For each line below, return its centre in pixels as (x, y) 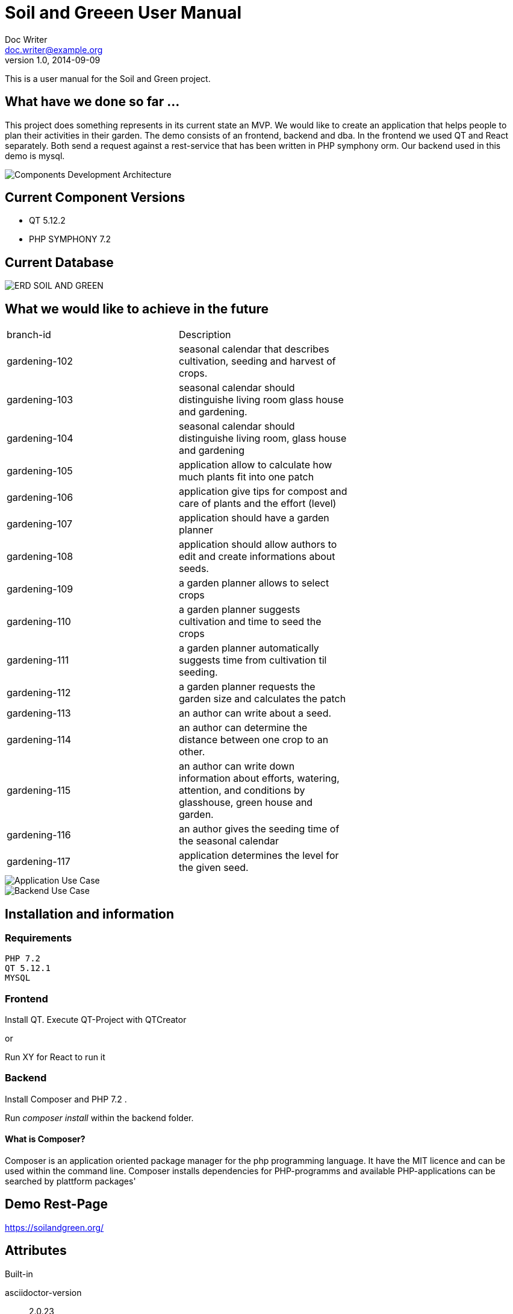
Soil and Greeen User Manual (123, 13)
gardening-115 (39, 791)
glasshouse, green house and (246, 803)
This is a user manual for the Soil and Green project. (108, 78)
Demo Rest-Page (56, 1204)
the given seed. (213, 868)
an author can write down (237, 766)
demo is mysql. (35, 156)
